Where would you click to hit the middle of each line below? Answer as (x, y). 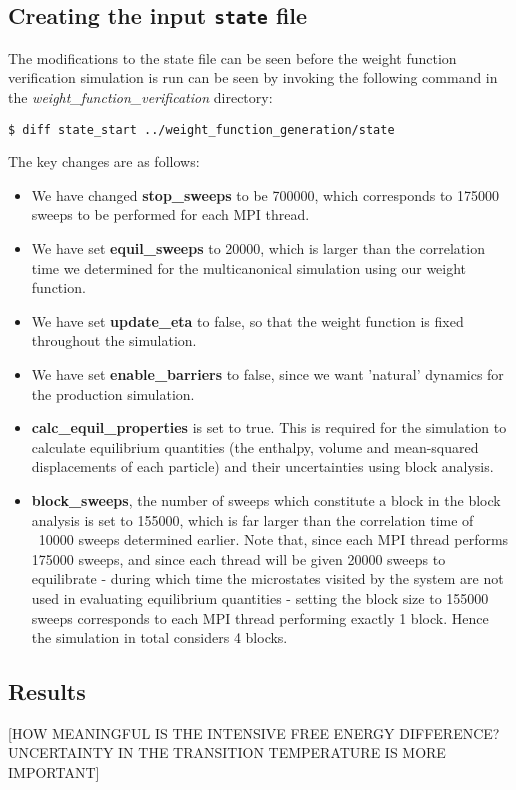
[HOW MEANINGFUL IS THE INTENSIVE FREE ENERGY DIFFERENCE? (254, 732)
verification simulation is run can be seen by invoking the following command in (253, 77)
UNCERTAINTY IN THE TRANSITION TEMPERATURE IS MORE (227, 752)
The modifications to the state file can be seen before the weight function (232, 57)
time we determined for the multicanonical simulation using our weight (249, 267)
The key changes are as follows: (104, 161)
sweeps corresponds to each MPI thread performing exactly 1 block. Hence (260, 617)
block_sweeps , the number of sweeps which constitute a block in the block (266, 499)
